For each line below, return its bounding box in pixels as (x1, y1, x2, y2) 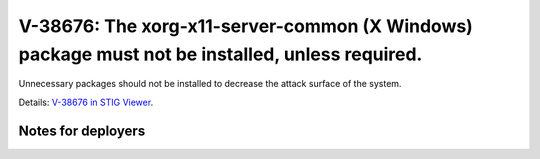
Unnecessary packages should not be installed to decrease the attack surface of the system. (18, 78, 402, 90)
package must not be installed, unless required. (18, 43, 423, 65)
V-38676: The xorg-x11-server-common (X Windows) (18, 15, 474, 37)
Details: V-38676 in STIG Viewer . (18, 96, 154, 108)
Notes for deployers (18, 122, 146, 139)
